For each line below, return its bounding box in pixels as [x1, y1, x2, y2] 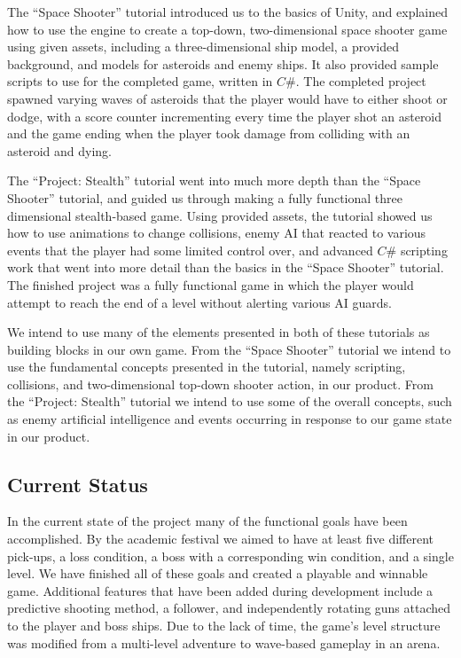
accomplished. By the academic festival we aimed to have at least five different [7, 529, 434, 548]
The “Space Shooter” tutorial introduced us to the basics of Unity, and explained [7, 3, 448, 20]
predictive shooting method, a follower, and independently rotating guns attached [7, 599, 451, 617]
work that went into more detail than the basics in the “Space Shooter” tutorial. [7, 258, 444, 277]
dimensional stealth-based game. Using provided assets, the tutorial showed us [7, 206, 433, 224]
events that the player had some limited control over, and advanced [7, 240, 373, 259]
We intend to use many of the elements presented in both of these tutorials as [7, 323, 430, 341]
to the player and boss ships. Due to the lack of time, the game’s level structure [7, 616, 441, 635]
